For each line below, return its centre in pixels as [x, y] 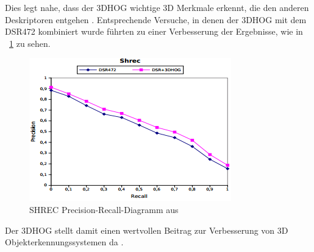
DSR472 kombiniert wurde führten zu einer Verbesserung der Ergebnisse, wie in [154, 31]
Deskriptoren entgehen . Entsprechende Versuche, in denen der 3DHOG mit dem [156, 19]
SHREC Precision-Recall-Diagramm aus [104, 209]
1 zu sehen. [30, 43]
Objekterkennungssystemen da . [64, 242]
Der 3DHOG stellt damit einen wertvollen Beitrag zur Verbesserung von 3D [147, 230]
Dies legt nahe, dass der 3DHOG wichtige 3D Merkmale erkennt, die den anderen [157, 7]
